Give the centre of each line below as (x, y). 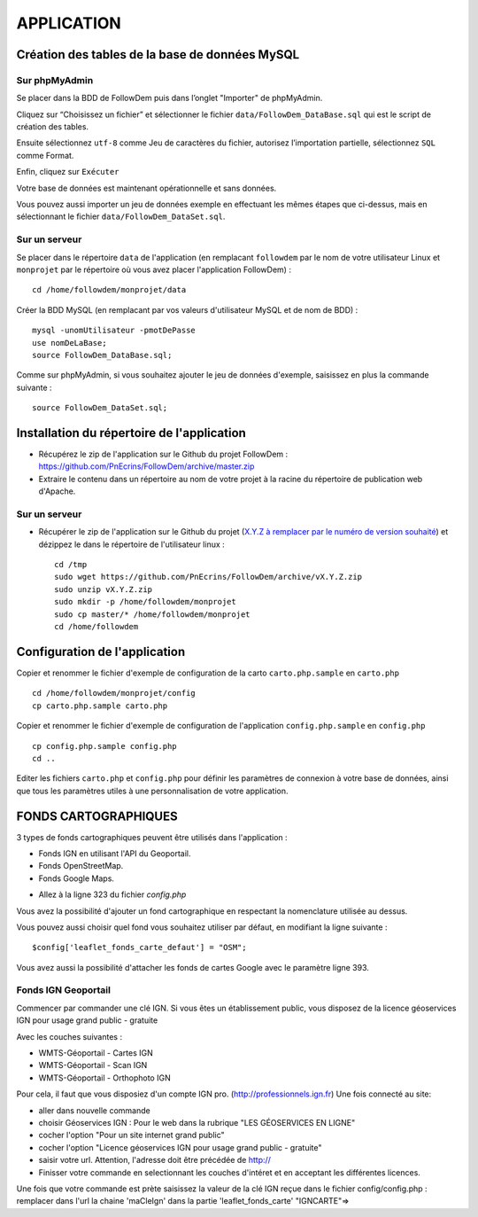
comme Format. (45, 155)
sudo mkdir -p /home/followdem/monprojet (145, 602)
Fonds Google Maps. (77, 878)
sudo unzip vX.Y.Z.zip (104, 589)
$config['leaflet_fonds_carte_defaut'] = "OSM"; (139, 948)
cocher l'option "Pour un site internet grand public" (131, 1135)
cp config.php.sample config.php (104, 746)
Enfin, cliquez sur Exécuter (68, 172)
